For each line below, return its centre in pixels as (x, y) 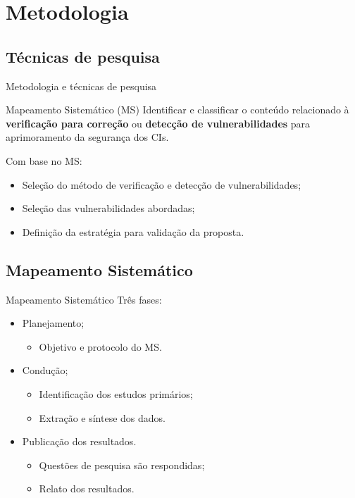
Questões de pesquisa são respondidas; (122, 465)
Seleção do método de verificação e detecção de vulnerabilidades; (162, 184)
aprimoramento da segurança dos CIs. (87, 137)
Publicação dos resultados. (79, 441)
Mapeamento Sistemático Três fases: (84, 299)
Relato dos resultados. (87, 488)
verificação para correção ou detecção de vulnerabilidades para (158, 123)
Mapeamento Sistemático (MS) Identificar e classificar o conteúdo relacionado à (177, 110)
